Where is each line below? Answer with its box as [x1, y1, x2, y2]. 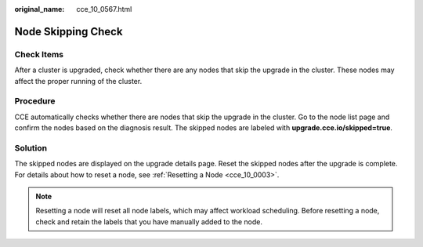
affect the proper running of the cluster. [14, 76, 143, 85]
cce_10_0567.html [76, 5, 132, 13]
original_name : [14, 5, 65, 13]
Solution [14, 142, 48, 153]
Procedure [14, 96, 56, 107]
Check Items [14, 49, 64, 60]
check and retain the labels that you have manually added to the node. [35, 216, 262, 227]
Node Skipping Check [14, 24, 123, 38]
